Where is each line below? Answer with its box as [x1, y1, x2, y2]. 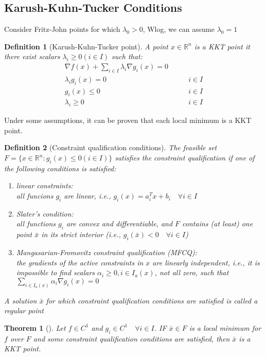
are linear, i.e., [64, 190, 111, 201]
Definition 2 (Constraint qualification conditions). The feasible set [4, 142, 217, 153]
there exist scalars [4, 51, 60, 62]
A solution [4, 295, 37, 306]
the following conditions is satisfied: [4, 163, 116, 173]
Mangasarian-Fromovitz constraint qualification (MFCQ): [16, 247, 198, 258]
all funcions [16, 190, 54, 201]
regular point [4, 305, 44, 316]
